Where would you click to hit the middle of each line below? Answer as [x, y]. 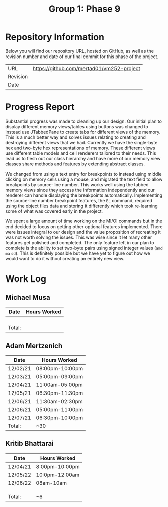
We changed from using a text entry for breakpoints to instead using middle [83, 174]
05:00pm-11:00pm [60, 409]
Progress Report [40, 107]
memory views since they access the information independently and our [80, 190]
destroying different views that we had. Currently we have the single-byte [81, 142]
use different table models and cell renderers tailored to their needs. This [81, 153]
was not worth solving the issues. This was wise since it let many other [79, 237]
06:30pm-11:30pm [60, 393]
